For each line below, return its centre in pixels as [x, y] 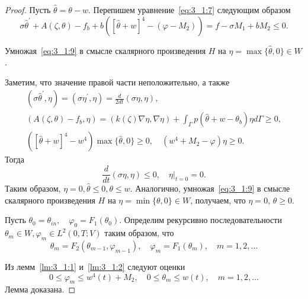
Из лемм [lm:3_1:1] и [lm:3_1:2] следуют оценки [95, 266]
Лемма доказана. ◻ [40, 289]
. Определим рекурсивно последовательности [200, 220]
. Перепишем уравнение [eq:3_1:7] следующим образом [190, 9]
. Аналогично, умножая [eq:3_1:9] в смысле [210, 188]
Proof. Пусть [28, 9]
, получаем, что [218, 200]
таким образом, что [139, 233]
